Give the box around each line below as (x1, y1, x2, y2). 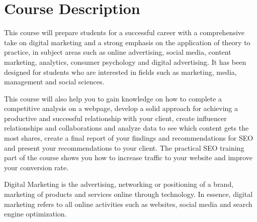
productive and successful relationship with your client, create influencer (4, 113, 227, 123)
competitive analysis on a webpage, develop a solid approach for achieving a (4, 103, 238, 114)
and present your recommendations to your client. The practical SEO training (4, 142, 244, 153)
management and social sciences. (4, 76, 105, 87)
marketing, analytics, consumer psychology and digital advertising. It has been (4, 56, 246, 67)
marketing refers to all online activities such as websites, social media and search (4, 198, 252, 209)
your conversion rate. (4, 162, 69, 172)
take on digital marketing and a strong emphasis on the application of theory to (4, 37, 250, 47)
